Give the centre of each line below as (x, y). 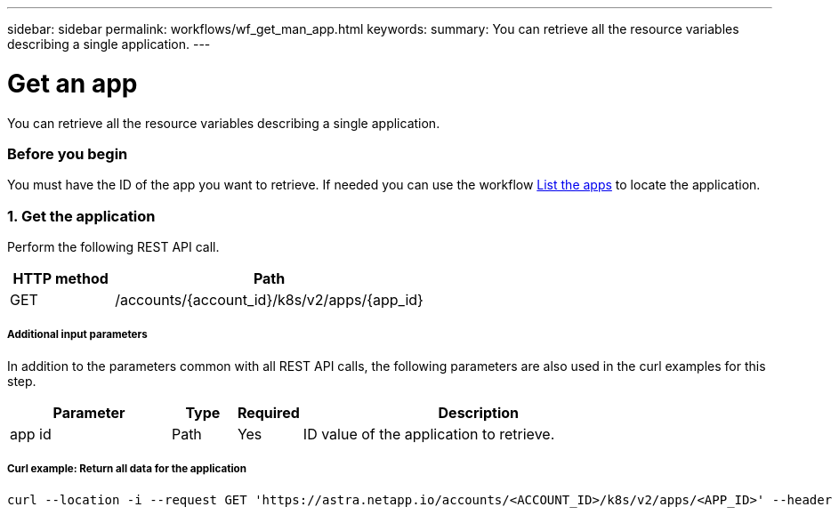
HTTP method (61, 278)
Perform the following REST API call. (113, 247)
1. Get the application (81, 216)
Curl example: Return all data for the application (127, 469)
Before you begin (68, 153)
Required (268, 412)
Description (478, 412)
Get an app (73, 83)
